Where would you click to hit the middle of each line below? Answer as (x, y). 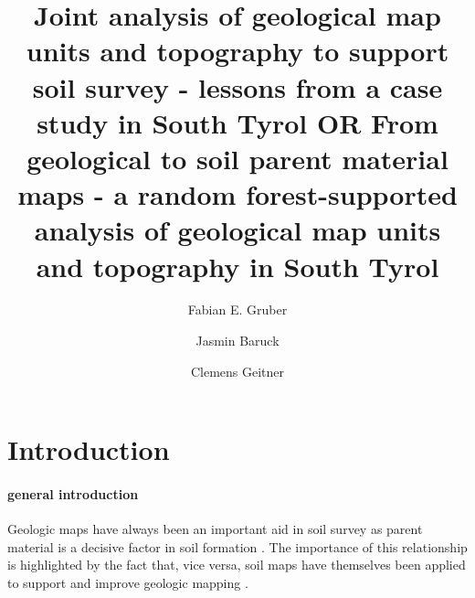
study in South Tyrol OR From (237, 122)
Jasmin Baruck (237, 341)
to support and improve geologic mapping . (128, 582)
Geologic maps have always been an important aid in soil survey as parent (215, 529)
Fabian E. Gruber (237, 310)
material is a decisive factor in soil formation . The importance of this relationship (237, 546)
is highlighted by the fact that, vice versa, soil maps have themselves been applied (237, 565)
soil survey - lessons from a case (237, 86)
